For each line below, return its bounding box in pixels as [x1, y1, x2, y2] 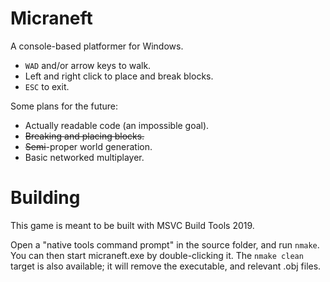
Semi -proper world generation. [24, 140, 153, 152]
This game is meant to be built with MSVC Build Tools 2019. [10, 219, 255, 231]
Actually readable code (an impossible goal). [24, 119, 210, 131]
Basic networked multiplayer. [24, 151, 145, 163]
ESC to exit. [24, 80, 70, 92]
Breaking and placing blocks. [24, 130, 145, 142]
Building [10, 187, 81, 209]
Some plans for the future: [10, 100, 119, 112]
